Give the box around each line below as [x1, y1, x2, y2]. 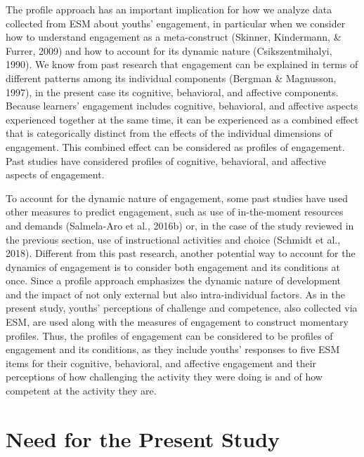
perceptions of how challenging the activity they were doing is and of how [6, 369, 323, 384]
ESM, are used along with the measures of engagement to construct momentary [6, 314, 349, 329]
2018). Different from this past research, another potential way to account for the [6, 246, 356, 260]
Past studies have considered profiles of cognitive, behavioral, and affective [6, 153, 327, 168]
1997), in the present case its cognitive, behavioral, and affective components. [6, 84, 339, 99]
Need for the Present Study [6, 424, 280, 453]
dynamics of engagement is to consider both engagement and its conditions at [6, 259, 341, 274]
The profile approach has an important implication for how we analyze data [6, 2, 332, 16]
